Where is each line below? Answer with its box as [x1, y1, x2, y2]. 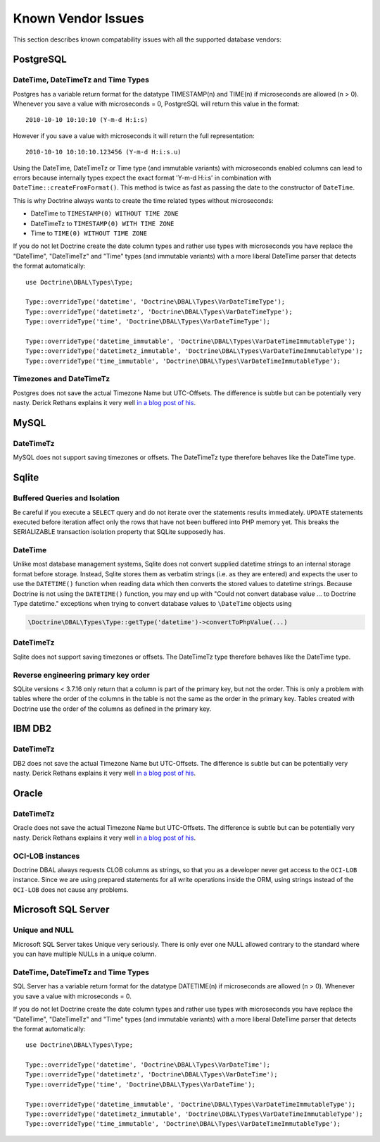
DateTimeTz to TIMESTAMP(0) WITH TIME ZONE [30, 219, 175, 228]
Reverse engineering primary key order [13, 670, 151, 680]
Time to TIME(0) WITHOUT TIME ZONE [30, 229, 148, 237]
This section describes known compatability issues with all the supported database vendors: [13, 35, 281, 44]
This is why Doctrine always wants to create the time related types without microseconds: [13, 196, 274, 204]
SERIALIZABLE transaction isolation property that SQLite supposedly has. [13, 528, 226, 536]
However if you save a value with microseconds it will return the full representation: [13, 131, 255, 140]
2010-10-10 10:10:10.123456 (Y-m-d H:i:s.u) [25, 148, 182, 156]
